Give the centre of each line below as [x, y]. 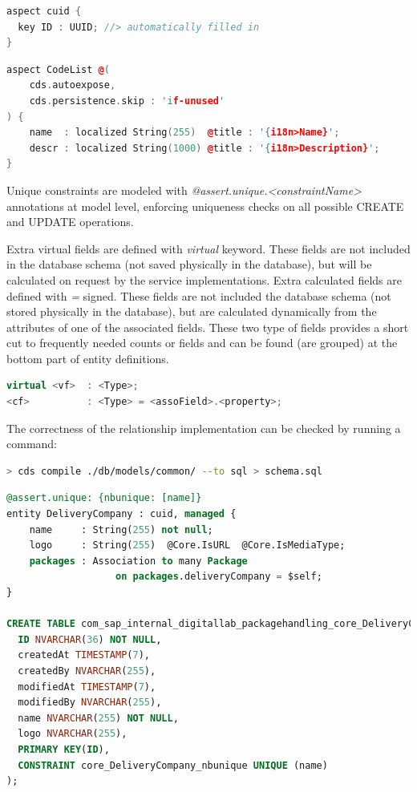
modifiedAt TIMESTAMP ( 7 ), [87, 687]
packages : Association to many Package [138, 561]
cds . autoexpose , [73, 85]
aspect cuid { [44, 11]
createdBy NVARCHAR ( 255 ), [87, 671]
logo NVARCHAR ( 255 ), [73, 734]
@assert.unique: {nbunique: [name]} [104, 498]
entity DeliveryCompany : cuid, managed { [121, 514]
